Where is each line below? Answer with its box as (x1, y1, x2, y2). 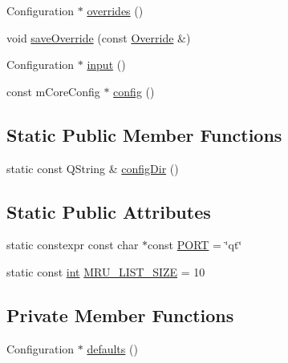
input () (87, 56, 126, 73)
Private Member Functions (6, 302, 234, 327)
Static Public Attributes (6, 199, 211, 224)
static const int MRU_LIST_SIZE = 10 (6, 263, 205, 280)
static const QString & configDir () (6, 159, 179, 176)
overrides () (87, 2, 144, 18)
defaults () (87, 340, 138, 357)
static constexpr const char (6, 236, 139, 253)
